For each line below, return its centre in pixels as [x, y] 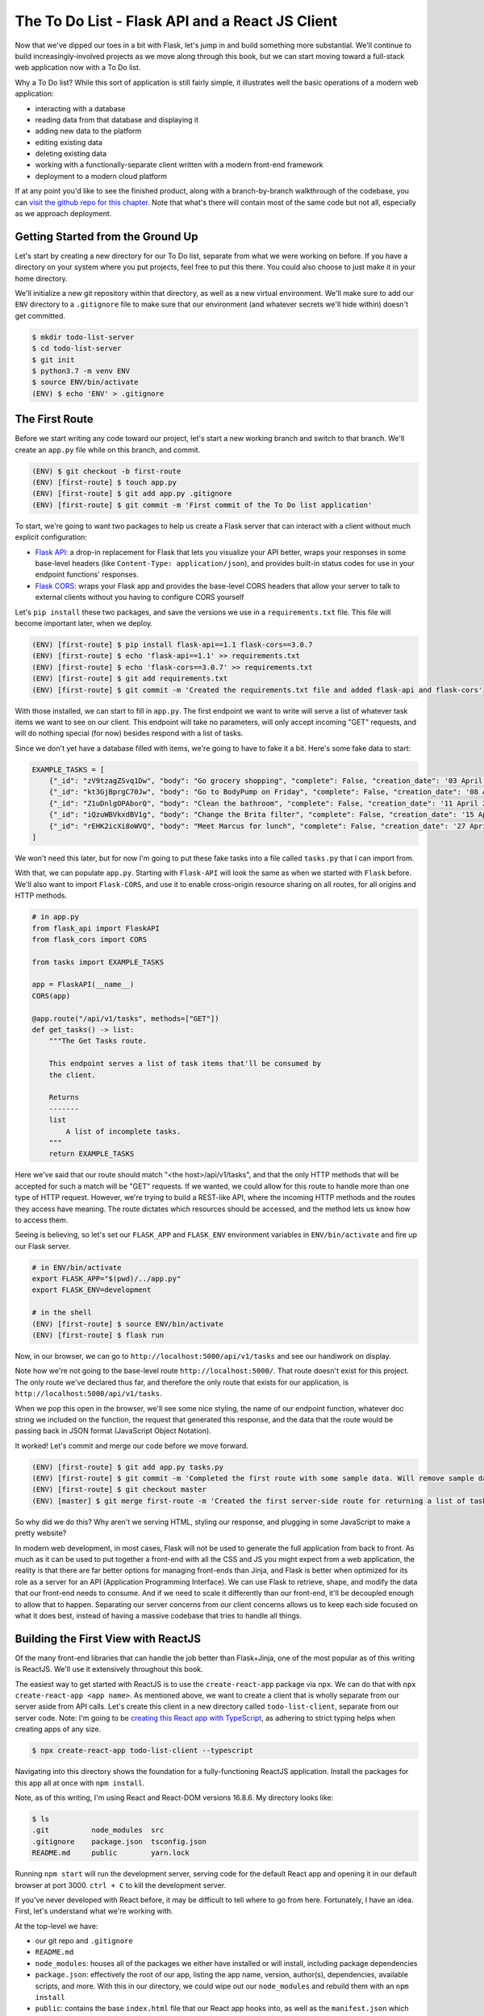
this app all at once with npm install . [80, 1783]
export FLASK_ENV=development [92, 1290]
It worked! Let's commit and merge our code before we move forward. [132, 1445]
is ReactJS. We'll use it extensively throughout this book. [109, 1669]
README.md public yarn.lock [111, 1853]
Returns [64, 1098]
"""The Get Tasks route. [98, 1041]
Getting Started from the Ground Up [106, 237]
